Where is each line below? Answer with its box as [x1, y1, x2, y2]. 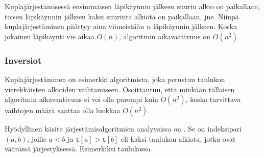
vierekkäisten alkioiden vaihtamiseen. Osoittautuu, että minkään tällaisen [5, 84, 235, 94]
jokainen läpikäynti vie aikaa [5, 31, 94, 41]
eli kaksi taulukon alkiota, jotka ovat [121, 133, 236, 144]
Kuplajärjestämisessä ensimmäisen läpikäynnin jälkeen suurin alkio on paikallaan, [5, 1, 260, 11]
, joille [27, 133, 46, 144]
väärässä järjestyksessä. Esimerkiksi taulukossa [5, 143, 151, 154]
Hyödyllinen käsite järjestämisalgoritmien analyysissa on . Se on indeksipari [5, 123, 242, 134]
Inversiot [5, 54, 42, 66]
